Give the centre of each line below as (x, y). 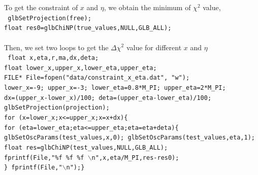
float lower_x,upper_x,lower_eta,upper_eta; (80, 68)
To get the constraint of (41, 7)
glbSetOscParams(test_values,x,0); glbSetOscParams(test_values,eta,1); (130, 138)
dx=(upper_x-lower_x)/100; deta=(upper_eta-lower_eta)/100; (108, 98)
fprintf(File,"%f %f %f (44, 157)
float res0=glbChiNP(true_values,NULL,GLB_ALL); (88, 28)
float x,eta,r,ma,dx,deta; (53, 58)
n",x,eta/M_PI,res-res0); (135, 157)
